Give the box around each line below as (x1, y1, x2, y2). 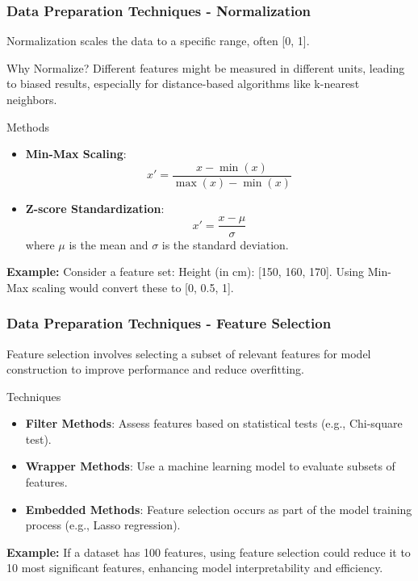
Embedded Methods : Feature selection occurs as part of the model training (25, 500, 412, 517)
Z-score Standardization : (25, 199, 165, 216)
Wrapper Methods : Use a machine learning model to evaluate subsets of (25, 458, 395, 474)
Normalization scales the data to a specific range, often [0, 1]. (6, 32, 310, 49)
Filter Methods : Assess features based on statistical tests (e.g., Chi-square (25, 415, 403, 432)
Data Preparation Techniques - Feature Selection (6, 313, 332, 333)
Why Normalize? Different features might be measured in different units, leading (6, 59, 405, 76)
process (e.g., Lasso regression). (25, 516, 181, 533)
